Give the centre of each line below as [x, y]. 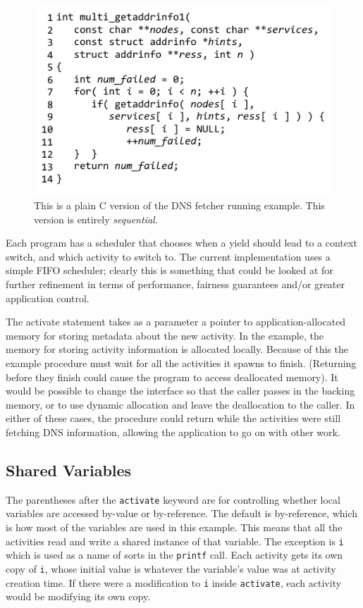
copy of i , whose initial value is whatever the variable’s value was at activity [171, 568]
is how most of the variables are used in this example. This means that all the [174, 527]
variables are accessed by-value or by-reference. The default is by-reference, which [182, 513]
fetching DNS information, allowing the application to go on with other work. [173, 432]
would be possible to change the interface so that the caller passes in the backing [180, 391]
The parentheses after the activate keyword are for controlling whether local [173, 499]
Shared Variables [69, 470]
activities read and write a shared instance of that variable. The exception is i [175, 541]
